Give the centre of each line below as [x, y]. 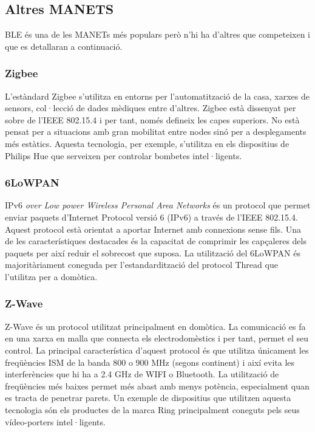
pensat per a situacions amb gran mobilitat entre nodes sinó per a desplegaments [156, 132]
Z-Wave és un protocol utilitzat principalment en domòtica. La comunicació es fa [155, 326]
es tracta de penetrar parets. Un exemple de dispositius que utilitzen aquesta [148, 398]
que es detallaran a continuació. [64, 46]
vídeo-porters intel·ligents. [55, 421]
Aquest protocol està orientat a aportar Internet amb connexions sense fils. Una [153, 229]
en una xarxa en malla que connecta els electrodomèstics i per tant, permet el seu [157, 338]
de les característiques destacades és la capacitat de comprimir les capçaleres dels [156, 241]
